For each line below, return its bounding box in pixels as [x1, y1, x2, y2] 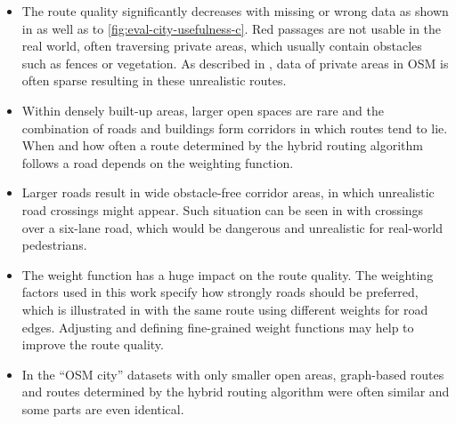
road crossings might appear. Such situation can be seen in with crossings [21, 200, 424, 219]
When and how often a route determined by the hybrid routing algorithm [21, 136, 423, 155]
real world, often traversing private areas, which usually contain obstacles [21, 36, 422, 55]
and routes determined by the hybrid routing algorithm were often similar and [21, 382, 450, 401]
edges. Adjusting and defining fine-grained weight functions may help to [21, 317, 414, 336]
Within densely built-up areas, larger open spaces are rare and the [21, 100, 384, 119]
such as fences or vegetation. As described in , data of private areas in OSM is [21, 53, 449, 72]
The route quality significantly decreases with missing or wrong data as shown [21, 2, 449, 20]
